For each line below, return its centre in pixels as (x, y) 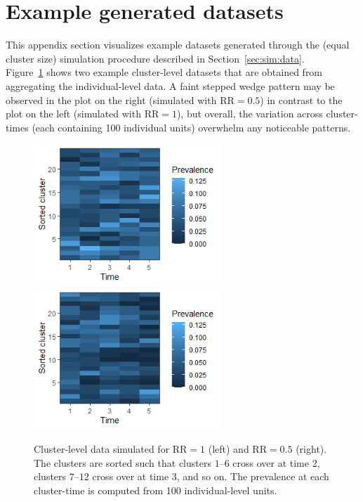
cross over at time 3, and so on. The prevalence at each (211, 476)
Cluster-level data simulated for (102, 448)
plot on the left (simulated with (73, 114)
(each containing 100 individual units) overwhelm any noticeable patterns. (191, 127)
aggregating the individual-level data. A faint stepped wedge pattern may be (170, 85)
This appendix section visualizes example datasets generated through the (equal (178, 45)
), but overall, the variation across (250, 114)
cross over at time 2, (276, 462)
